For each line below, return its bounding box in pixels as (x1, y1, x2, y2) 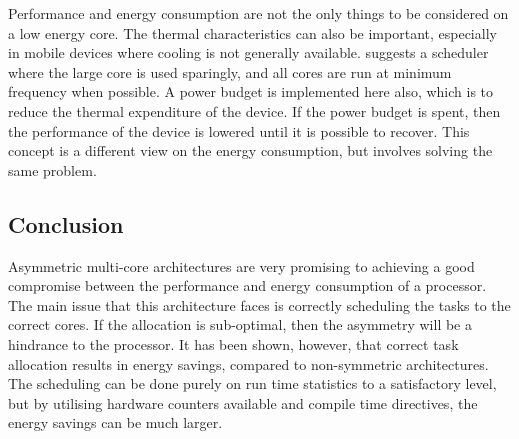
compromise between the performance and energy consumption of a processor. (8, 275, 487, 296)
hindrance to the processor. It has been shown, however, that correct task (8, 333, 459, 354)
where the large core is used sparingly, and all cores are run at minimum (8, 61, 452, 82)
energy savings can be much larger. (8, 412, 223, 433)
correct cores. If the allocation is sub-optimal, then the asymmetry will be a (8, 314, 472, 335)
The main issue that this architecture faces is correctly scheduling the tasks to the (8, 294, 511, 315)
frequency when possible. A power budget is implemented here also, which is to (8, 81, 494, 102)
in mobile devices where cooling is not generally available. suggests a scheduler (8, 42, 489, 63)
